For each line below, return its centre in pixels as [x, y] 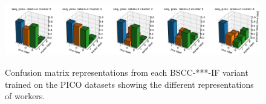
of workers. [25, 96]
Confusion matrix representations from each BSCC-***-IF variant [127, 72]
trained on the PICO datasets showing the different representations [129, 84]
